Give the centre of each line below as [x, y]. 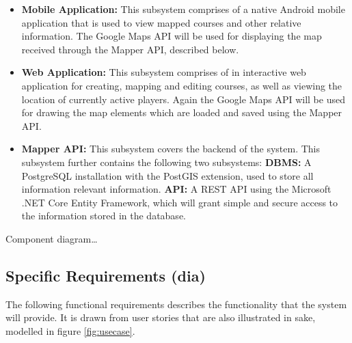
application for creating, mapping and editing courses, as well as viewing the [182, 85]
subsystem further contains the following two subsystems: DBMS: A [166, 162]
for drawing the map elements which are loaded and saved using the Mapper [182, 112]
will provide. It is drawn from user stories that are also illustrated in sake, [161, 317]
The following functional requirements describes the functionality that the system [176, 304]
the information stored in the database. [104, 216]
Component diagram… [52, 238]
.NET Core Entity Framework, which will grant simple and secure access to [180, 202]
